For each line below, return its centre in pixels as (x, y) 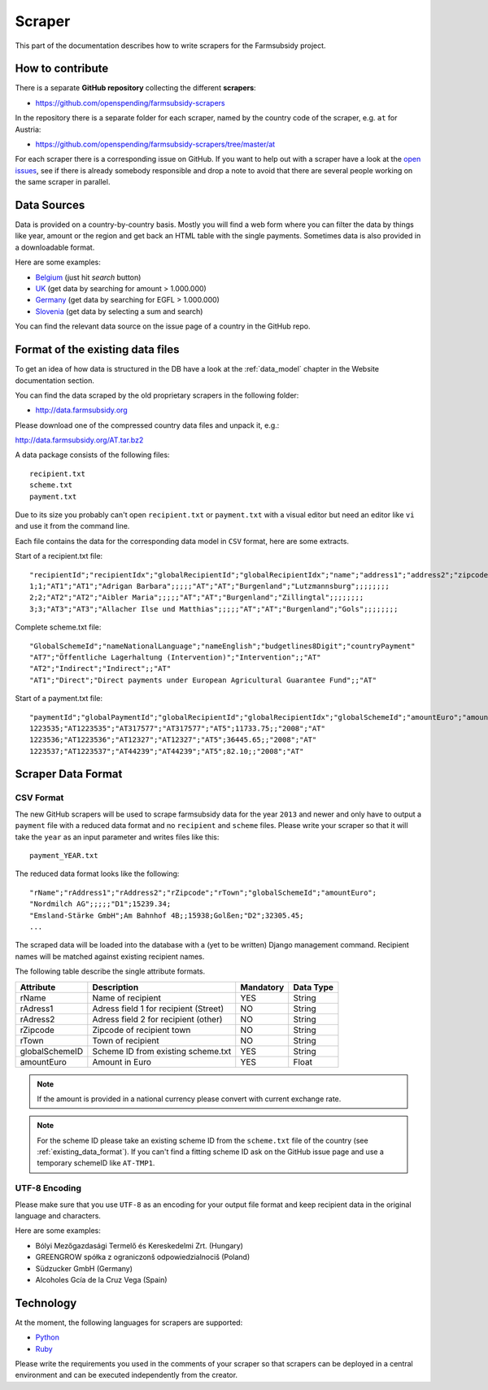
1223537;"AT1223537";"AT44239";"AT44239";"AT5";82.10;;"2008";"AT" (167, 751)
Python (48, 1337)
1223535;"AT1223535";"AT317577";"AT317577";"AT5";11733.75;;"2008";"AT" (177, 728)
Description (115, 987)
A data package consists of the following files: (92, 455)
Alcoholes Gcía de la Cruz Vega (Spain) (101, 1279)
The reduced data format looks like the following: (97, 874)
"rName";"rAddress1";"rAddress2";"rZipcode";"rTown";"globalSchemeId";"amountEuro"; (203, 892)
